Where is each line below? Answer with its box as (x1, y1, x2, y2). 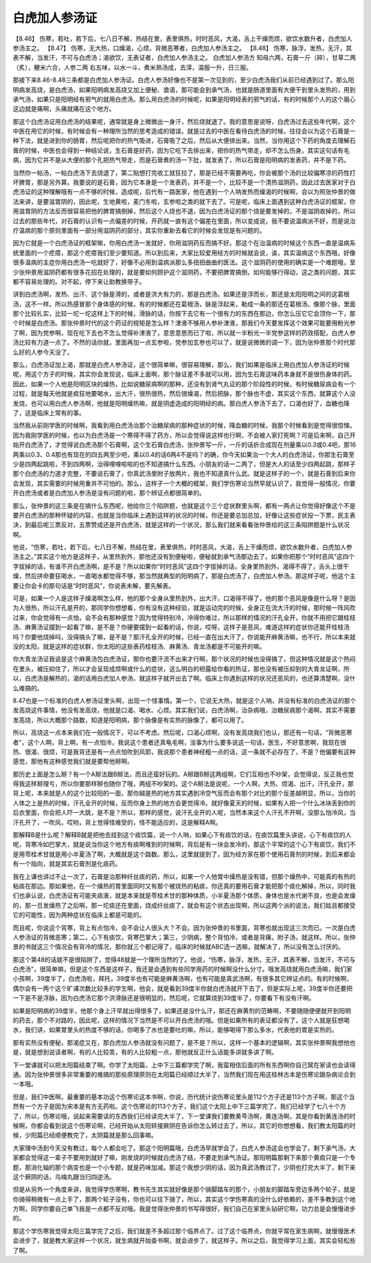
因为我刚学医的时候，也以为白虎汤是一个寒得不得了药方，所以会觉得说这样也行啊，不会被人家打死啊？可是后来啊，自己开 (12, 431, 356, 439)
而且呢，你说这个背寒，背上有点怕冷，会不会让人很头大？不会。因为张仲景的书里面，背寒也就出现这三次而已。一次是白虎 (12, 923, 356, 932)
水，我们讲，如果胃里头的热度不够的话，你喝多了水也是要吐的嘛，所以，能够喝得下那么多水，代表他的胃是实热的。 (12, 1026, 338, 1034)
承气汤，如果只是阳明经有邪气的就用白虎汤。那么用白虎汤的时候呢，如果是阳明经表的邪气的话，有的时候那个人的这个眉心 (12, 95, 356, 103)
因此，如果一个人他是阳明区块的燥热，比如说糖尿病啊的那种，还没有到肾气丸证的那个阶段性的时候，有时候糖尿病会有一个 (12, 379, 356, 388)
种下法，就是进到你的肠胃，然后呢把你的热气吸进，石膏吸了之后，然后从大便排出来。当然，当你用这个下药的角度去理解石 (12, 136, 356, 145)
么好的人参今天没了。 (12, 348, 74, 356)
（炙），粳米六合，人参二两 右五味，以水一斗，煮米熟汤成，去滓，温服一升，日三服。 (12, 63, 252, 72)
